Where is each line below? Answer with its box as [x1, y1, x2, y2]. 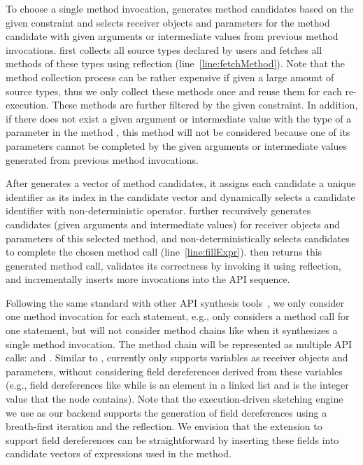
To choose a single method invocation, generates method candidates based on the [6, 1, 354, 15]
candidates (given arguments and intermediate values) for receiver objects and [6, 216, 341, 231]
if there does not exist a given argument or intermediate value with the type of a [6, 111, 352, 125]
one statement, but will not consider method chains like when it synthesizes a [6, 323, 338, 338]
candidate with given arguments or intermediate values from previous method [6, 29, 339, 43]
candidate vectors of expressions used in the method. [6, 446, 232, 461]
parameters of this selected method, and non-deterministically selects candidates [6, 230, 350, 245]
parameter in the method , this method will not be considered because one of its [6, 125, 350, 139]
